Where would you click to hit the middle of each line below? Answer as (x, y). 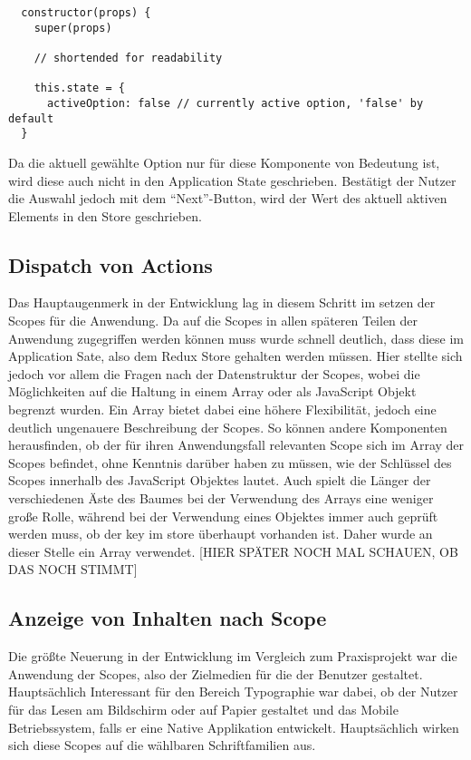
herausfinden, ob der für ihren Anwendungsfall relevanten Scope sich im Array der (236, 445)
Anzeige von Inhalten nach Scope (168, 618)
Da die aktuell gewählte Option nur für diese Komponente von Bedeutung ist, (224, 162)
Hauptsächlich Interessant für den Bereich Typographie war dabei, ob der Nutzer (233, 692)
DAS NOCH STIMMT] (73, 569)
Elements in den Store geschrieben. (105, 215)
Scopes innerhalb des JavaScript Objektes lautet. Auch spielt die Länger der (220, 480)
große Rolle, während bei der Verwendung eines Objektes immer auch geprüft (223, 516)
